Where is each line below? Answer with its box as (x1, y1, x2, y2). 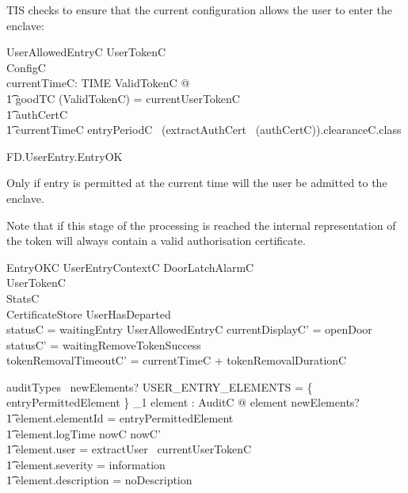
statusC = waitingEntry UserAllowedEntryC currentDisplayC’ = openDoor (6, 321, 372, 338)
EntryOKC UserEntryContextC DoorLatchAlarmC (6, 258, 254, 275)
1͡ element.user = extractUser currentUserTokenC (6, 441, 252, 457)
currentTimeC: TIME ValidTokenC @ (6, 75, 190, 91)
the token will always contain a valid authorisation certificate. (6, 232, 306, 249)
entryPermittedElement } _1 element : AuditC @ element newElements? (6, 394, 360, 411)
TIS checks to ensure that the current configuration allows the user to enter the (6, 2, 393, 17)
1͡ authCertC (6, 105, 68, 122)
